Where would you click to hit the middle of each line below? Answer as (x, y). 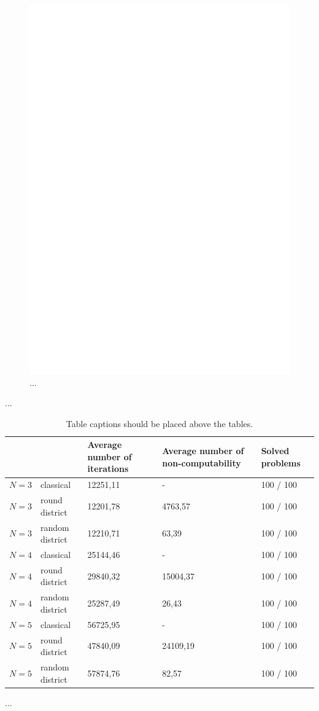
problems (281, 462)
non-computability (202, 462)
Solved (275, 451)
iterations (108, 469)
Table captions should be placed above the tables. (159, 423)
